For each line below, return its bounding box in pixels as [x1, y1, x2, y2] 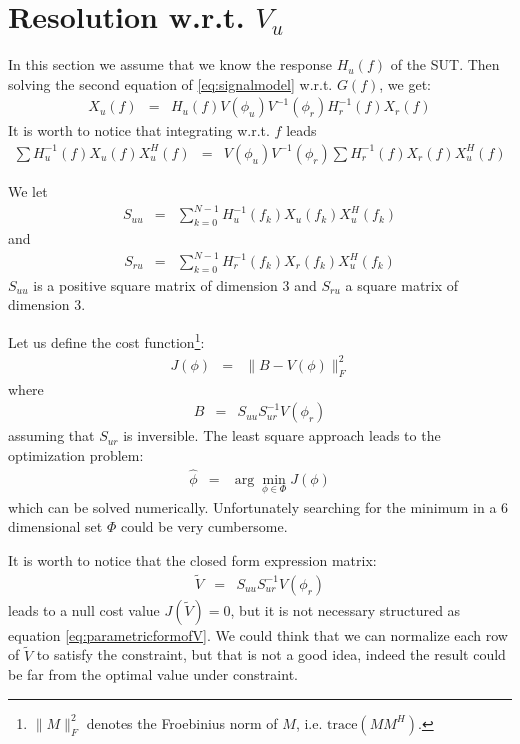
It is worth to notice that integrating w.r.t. [8, 120, 270, 141]
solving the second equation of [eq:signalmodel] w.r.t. [8, 73, 333, 94]
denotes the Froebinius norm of [86, 712, 278, 733]
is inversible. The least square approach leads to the [123, 425, 441, 446]
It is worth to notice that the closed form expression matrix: [8, 550, 377, 571]
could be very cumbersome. [120, 516, 288, 537]
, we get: [379, 73, 431, 94]
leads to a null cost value [8, 599, 160, 620]
